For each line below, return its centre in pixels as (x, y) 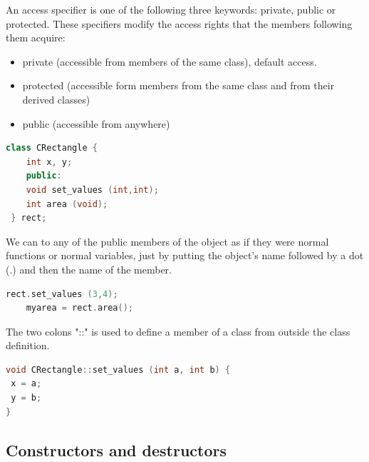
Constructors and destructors (116, 450)
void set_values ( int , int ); (92, 190)
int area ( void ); (67, 204)
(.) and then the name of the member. (89, 269)
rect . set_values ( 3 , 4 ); (62, 294)
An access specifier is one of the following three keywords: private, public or (171, 9)
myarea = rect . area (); (80, 308)
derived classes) (56, 99)
